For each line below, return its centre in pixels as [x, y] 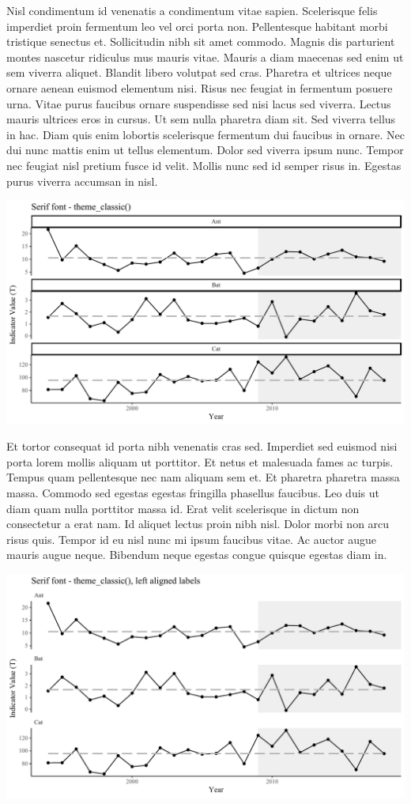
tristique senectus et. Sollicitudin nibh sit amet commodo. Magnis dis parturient [201, 42]
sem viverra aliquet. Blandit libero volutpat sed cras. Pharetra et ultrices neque [199, 72]
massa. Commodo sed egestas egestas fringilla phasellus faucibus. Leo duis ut [193, 493]
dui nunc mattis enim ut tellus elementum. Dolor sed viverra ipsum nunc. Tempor [205, 150]
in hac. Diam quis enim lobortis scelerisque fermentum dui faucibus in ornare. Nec [205, 134]
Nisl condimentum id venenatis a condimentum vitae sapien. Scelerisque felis [192, 10]
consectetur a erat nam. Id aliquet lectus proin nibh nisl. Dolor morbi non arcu [198, 524]
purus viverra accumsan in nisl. [82, 181]
